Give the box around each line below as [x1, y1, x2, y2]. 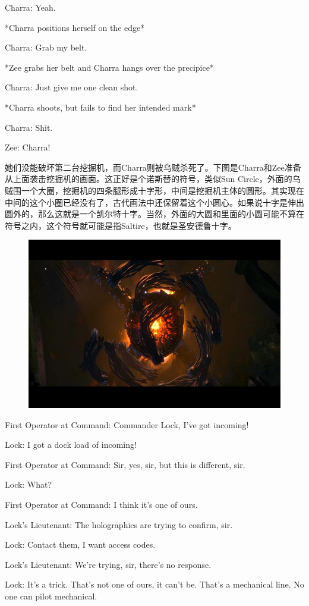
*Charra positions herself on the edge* [5, 21, 145, 33]
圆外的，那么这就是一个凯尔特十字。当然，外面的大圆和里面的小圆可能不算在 [5, 208, 304, 220]
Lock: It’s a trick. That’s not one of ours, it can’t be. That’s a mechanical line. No [5, 578, 304, 591]
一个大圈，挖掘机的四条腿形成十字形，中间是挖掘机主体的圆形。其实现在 [21, 184, 304, 196]
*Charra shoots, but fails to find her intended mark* [5, 101, 196, 113]
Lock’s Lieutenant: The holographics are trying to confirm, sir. [5, 518, 233, 530]
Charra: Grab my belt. [5, 41, 87, 54]
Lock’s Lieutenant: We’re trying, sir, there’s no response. [5, 558, 212, 570]
